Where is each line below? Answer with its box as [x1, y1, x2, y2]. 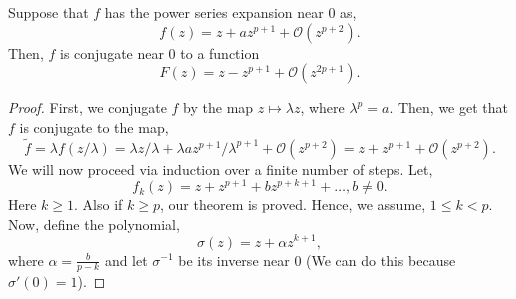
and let [104, 249, 148, 270]
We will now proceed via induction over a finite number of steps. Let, [8, 158, 433, 179]
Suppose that [8, 2, 89, 22]
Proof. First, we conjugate [8, 97, 167, 118]
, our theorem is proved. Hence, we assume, [160, 194, 426, 215]
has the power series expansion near [104, 2, 324, 22]
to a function [180, 42, 260, 63]
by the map [183, 97, 254, 118]
